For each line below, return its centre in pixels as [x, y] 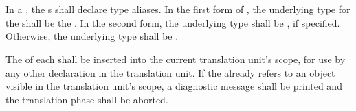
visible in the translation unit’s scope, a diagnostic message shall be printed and [174, 86]
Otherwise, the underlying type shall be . [92, 36]
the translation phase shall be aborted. [87, 99]
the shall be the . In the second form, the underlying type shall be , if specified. [173, 22]
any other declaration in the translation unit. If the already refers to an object [170, 72]
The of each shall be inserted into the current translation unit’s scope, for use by [176, 59]
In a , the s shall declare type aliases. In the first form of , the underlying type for [178, 9]
